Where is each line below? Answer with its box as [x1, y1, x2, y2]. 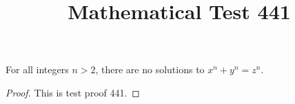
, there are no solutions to [95, 62, 205, 77]
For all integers [6, 62, 69, 77]
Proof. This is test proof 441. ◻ [6, 85, 140, 99]
